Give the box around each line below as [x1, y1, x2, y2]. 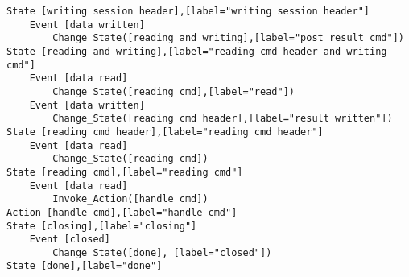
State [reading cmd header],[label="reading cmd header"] [6, 126, 324, 138]
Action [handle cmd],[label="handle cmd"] [6, 206, 238, 218]
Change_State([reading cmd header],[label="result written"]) [52, 113, 393, 125]
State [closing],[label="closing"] [6, 220, 197, 232]
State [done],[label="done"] [6, 260, 163, 272]
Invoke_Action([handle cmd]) [52, 193, 209, 205]
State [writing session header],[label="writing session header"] [6, 6, 370, 17]
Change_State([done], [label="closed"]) [52, 246, 272, 258]
